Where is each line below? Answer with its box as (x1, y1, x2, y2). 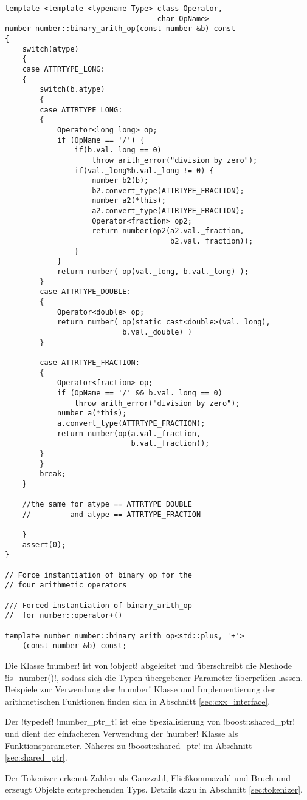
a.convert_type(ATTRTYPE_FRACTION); (57, 419, 205, 428)
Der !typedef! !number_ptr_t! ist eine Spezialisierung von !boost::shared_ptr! (5, 715, 295, 728)
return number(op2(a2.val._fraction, (92, 227, 244, 236)
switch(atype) (22, 44, 79, 53)
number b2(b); (92, 176, 149, 185)
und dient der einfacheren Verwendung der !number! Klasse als (5, 726, 238, 739)
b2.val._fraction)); (170, 237, 254, 246)
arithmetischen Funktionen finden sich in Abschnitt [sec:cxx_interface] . (5, 694, 271, 707)
